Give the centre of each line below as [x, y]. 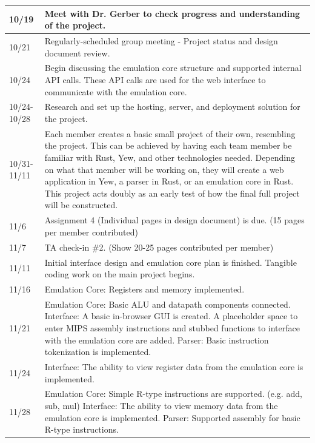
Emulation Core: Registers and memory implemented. [144, 289]
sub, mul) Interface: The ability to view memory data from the [161, 406]
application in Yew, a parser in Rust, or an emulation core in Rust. [169, 181]
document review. [77, 52]
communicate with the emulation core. [116, 91]
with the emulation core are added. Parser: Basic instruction [157, 340]
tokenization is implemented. [98, 352]
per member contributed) [91, 232]
